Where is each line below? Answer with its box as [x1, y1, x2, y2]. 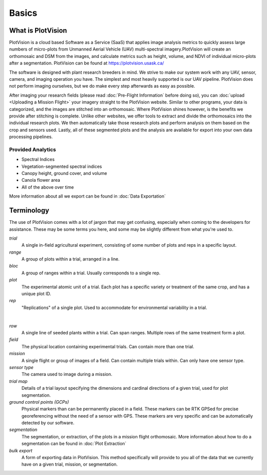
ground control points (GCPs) [9, 399, 69, 405]
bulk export [9, 447, 33, 453]
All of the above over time [21, 184, 74, 190]
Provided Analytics [9, 146, 56, 153]
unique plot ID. [21, 291, 51, 297]
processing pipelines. [9, 134, 53, 140]
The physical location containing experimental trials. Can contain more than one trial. [21, 343, 195, 349]
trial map [9, 378, 28, 384]
